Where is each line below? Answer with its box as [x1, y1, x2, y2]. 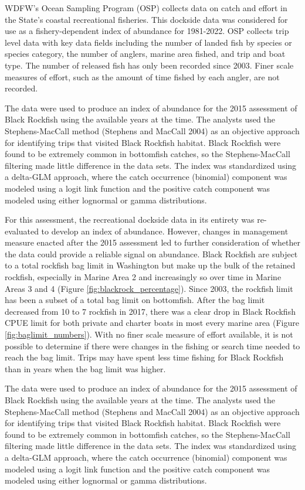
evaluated [5, 224, 39, 237]
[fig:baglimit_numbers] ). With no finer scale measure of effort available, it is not [5, 328, 293, 341]
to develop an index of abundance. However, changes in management [41, 224, 289, 237]
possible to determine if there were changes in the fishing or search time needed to [5, 339, 300, 352]
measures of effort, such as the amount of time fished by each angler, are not [5, 70, 280, 83]
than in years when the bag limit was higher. [5, 362, 166, 375]
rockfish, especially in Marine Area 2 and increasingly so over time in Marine [5, 271, 282, 283]
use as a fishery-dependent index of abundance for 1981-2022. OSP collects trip [5, 25, 289, 37]
